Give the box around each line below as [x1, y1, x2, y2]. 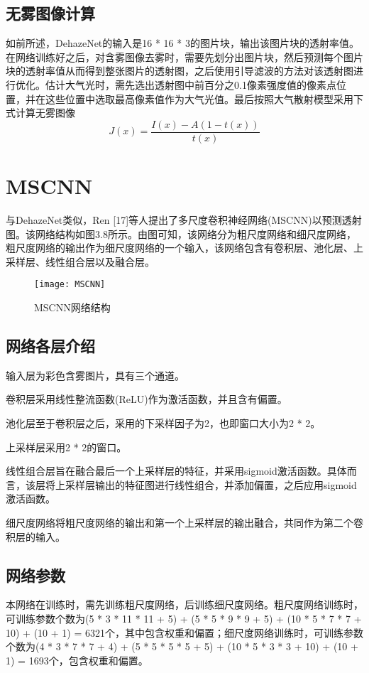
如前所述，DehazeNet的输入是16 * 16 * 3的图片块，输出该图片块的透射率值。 [6, 36, 359, 50]
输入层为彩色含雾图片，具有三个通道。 [6, 367, 184, 382]
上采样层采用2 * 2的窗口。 [6, 439, 127, 454]
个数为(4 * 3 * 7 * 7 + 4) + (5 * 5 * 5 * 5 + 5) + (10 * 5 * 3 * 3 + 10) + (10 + [6, 639, 358, 654]
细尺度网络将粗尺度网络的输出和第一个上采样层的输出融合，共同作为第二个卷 [6, 515, 363, 529]
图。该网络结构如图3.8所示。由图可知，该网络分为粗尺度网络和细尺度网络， [6, 226, 356, 241]
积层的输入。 [6, 529, 65, 544]
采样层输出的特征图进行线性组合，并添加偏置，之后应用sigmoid [65, 477, 357, 492]
